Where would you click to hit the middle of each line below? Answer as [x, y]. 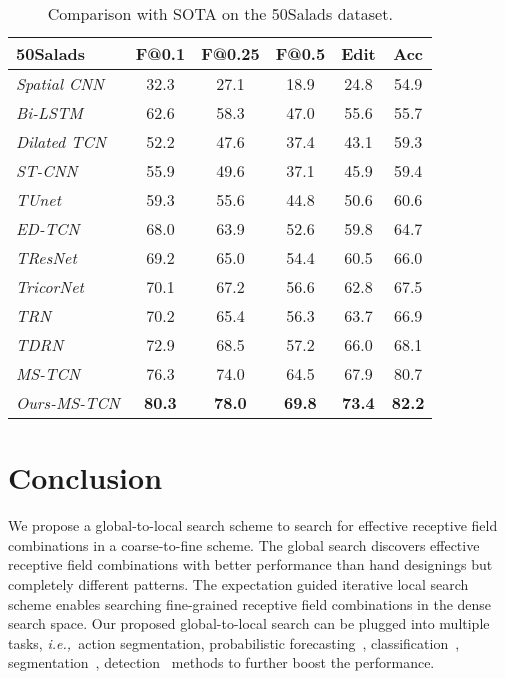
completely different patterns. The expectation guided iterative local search [238, 583]
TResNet [46, 257]
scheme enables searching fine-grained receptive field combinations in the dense [250, 603]
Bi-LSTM [49, 112]
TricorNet [50, 286]
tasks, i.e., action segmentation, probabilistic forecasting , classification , [234, 642]
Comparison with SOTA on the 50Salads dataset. [220, 13]
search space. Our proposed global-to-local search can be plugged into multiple [249, 623]
